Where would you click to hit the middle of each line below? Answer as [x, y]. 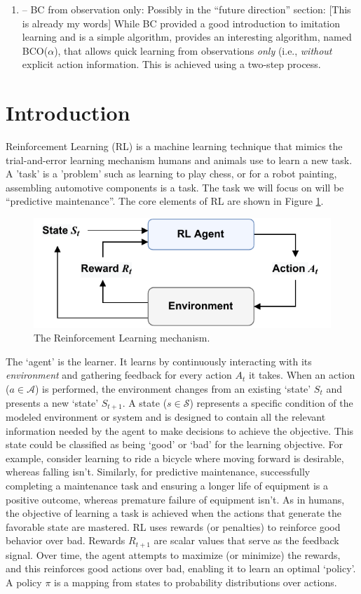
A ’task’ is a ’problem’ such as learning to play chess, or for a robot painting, [171, 174]
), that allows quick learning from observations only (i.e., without [193, 50]
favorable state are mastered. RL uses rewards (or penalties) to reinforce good [173, 526]
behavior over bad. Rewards [66, 540]
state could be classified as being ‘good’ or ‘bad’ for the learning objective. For [174, 444]
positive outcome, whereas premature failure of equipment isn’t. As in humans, [175, 499]
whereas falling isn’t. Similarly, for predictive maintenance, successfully [158, 472]
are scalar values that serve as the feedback [246, 540]
